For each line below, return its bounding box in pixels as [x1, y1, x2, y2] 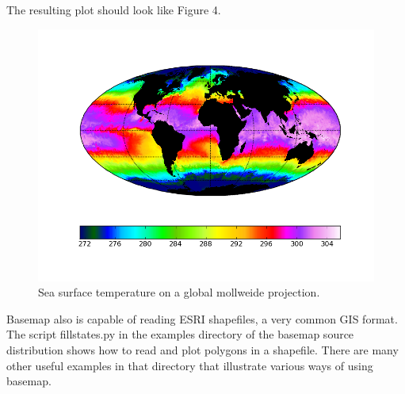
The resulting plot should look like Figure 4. [6, 2, 221, 17]
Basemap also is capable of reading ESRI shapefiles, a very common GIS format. [6, 310, 398, 327]
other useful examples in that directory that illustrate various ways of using [6, 357, 373, 373]
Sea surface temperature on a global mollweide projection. [38, 284, 320, 300]
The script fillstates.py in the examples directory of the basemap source [6, 326, 354, 342]
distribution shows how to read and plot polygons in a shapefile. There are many [6, 341, 399, 358]
